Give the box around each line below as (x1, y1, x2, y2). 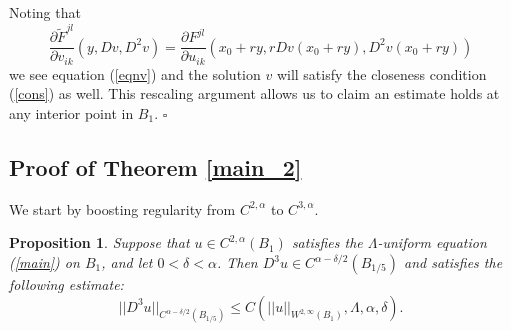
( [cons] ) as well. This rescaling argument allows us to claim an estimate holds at (9, 83, 500, 104)
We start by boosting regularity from (9, 198, 236, 219)
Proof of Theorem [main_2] (9, 152, 302, 182)
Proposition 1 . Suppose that (9, 232, 190, 253)
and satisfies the (404, 252, 503, 272)
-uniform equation (377, 232, 487, 253)
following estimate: (9, 274, 124, 294)
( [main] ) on (9, 252, 80, 272)
